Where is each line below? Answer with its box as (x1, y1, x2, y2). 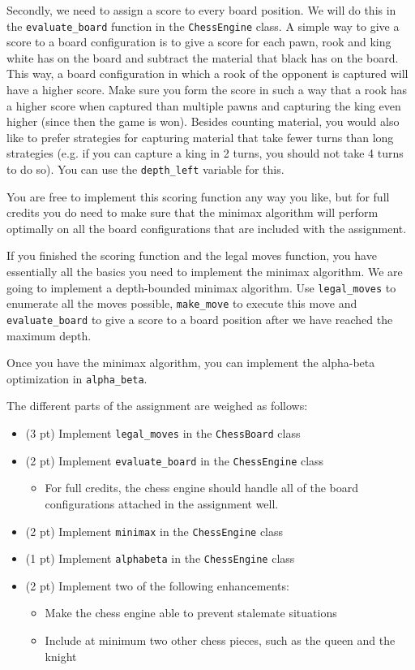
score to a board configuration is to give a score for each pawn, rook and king (6, 33, 391, 50)
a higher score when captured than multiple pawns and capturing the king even (6, 97, 401, 114)
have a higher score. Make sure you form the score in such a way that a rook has (6, 81, 408, 98)
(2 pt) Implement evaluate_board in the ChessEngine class (25, 452, 324, 469)
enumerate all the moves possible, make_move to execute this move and (6, 295, 357, 312)
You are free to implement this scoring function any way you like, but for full (6, 188, 390, 205)
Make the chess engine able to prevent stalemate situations (45, 604, 337, 621)
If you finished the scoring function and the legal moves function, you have (6, 247, 377, 264)
